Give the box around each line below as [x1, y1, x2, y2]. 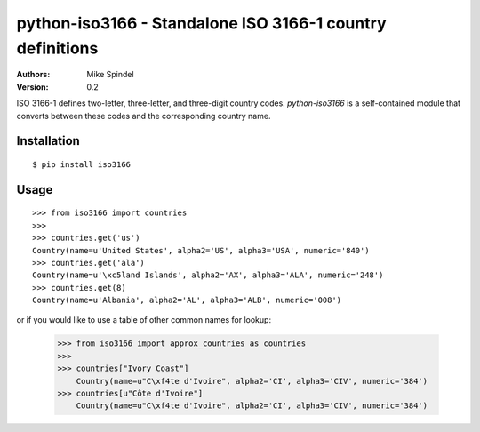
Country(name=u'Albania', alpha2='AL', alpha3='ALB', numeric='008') [32, 295, 342, 306]
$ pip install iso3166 [32, 159, 132, 169]
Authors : [16, 69, 51, 80]
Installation [16, 133, 80, 148]
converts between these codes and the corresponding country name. [16, 110, 271, 121]
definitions [16, 38, 99, 58]
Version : [16, 81, 49, 92]
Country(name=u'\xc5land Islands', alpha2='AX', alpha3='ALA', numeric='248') [32, 270, 384, 280]
